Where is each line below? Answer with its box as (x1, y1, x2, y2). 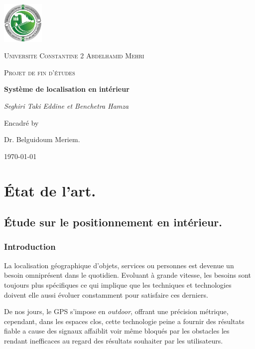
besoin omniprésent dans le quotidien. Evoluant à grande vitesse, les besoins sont (4, 270, 252, 280)
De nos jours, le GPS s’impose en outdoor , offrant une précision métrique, (4, 306, 229, 317)
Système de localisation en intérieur (4, 84, 129, 94)
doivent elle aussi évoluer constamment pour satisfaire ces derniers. (4, 289, 208, 300)
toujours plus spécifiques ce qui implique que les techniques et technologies (4, 279, 232, 290)
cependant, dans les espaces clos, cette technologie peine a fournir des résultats (4, 316, 245, 326)
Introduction (4, 240, 56, 253)
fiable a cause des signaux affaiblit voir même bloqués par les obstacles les (4, 326, 230, 336)
